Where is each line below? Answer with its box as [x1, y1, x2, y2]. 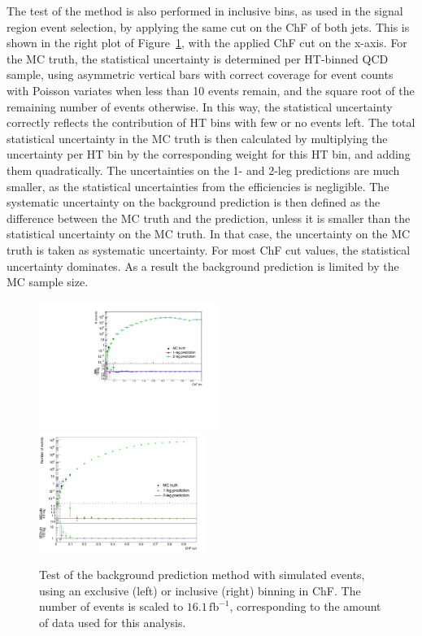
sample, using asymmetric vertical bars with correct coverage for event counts [7, 66, 394, 83]
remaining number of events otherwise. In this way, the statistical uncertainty [7, 98, 393, 115]
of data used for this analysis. [39, 613, 186, 630]
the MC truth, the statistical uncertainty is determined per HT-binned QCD [7, 50, 389, 67]
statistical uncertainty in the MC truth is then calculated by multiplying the [7, 129, 388, 146]
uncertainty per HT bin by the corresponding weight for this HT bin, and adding [7, 146, 411, 163]
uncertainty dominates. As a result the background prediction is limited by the [7, 257, 399, 274]
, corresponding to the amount [229, 598, 381, 615]
